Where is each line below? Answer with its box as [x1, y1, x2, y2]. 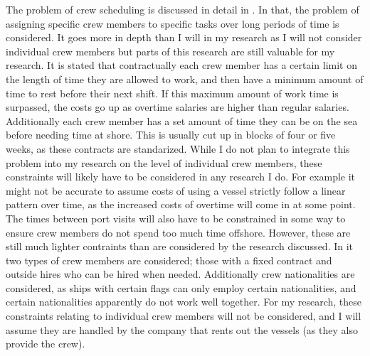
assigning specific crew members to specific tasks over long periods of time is [6, 16, 339, 31]
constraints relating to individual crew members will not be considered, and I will [6, 308, 361, 323]
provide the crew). [6, 336, 85, 351]
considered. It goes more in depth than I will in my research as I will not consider [6, 30, 362, 45]
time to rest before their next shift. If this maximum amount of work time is [6, 85, 339, 100]
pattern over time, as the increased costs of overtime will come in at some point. [6, 197, 356, 212]
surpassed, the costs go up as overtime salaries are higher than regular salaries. [6, 99, 349, 114]
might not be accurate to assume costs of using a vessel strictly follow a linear [6, 183, 346, 198]
